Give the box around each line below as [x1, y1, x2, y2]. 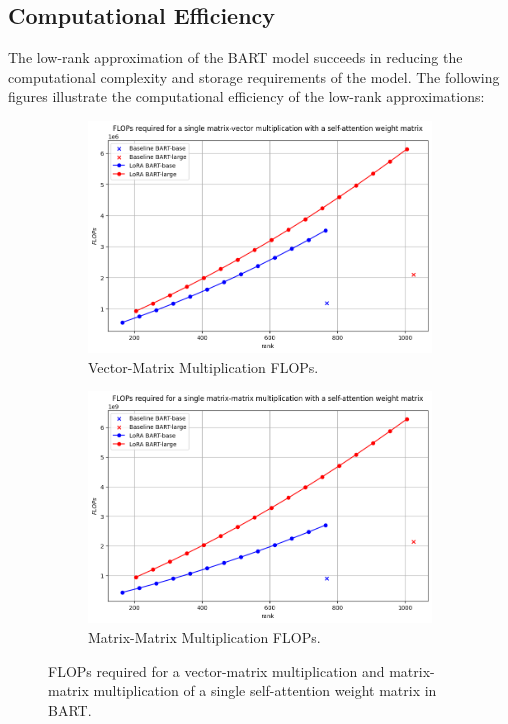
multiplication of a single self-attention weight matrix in [93, 680, 437, 701]
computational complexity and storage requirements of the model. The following [8, 66, 500, 87]
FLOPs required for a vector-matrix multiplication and [48, 660, 385, 681]
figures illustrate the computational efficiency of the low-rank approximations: [8, 86, 485, 107]
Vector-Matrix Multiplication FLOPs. [88, 356, 319, 377]
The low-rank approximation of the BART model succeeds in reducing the [8, 47, 463, 68]
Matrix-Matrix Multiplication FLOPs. [88, 626, 321, 647]
